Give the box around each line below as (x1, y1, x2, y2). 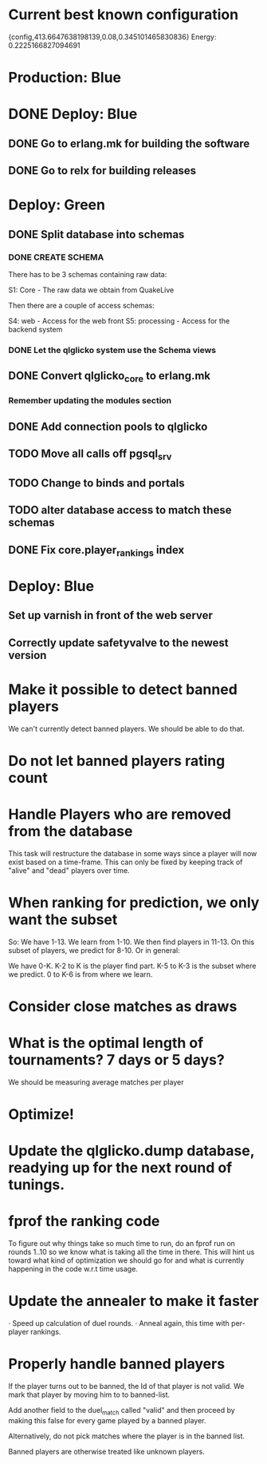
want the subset (8, 911, 118, 928)
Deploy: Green (8, 196, 106, 214)
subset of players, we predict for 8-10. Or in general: (8, 945, 181, 955)
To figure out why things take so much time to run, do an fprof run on (8, 1239, 235, 1248)
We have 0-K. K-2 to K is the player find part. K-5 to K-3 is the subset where (8, 961, 257, 970)
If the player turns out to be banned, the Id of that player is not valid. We (8, 1382, 245, 1391)
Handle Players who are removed (8, 805, 231, 823)
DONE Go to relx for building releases (8, 164, 197, 177)
